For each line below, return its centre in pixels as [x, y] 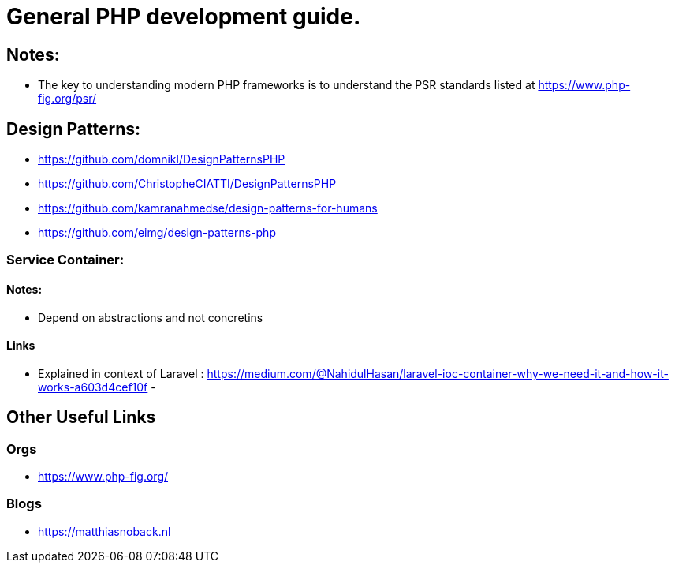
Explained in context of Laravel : [121, 373]
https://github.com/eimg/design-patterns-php [157, 233]
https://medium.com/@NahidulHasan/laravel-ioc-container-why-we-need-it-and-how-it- [438, 373]
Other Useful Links [81, 417]
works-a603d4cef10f [93, 387]
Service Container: [65, 260]
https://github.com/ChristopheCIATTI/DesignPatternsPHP [187, 184]
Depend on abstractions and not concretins [151, 317]
